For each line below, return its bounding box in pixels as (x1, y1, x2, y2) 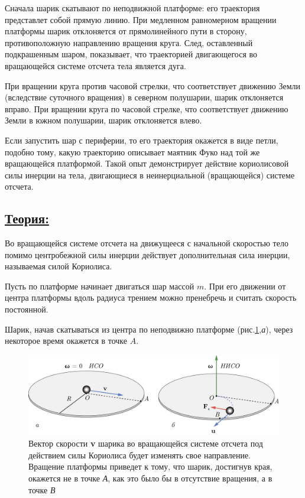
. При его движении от (204, 279, 286, 292)
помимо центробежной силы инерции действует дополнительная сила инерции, (5, 248, 290, 261)
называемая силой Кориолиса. (5, 260, 112, 272)
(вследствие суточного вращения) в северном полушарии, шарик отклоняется (5, 91, 284, 103)
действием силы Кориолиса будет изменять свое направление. (28, 448, 251, 461)
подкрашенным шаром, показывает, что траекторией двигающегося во (5, 48, 258, 60)
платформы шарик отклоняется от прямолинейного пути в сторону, (5, 25, 247, 37)
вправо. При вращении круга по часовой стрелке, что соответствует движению (5, 102, 288, 115)
